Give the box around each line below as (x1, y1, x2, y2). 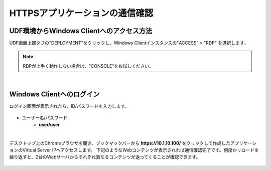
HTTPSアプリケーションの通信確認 (9, 8, 154, 19)
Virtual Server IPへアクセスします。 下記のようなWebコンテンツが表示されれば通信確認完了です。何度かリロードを (22, 147, 259, 153)
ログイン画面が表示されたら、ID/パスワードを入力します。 (9, 103, 129, 109)
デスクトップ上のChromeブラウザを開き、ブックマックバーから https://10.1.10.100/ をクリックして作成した (9, 140, 230, 146)
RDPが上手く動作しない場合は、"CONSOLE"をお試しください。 (23, 63, 154, 69)
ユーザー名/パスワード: (22, 114, 69, 120)
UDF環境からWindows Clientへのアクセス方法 (9, 27, 153, 35)
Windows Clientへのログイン (9, 90, 100, 99)
